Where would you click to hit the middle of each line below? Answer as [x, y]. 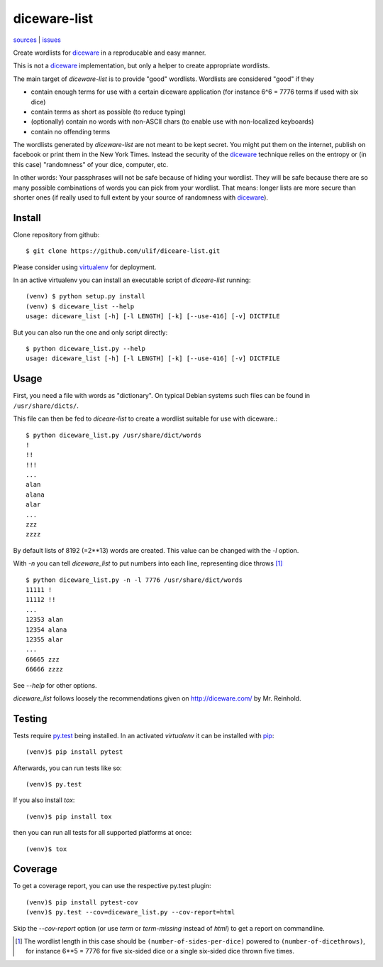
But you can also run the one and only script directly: [90, 332]
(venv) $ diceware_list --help [80, 306]
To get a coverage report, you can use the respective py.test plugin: [112, 886]
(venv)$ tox [46, 849]
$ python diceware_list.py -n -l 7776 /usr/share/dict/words [134, 580]
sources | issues [37, 40]
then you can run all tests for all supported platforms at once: [102, 833]
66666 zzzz [45, 669]
